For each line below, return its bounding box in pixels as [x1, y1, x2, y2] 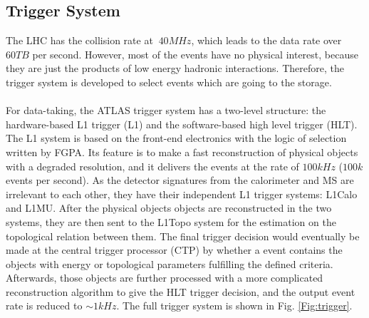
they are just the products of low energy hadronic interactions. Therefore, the [6, 61, 344, 76]
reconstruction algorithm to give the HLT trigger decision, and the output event [6, 284, 355, 299]
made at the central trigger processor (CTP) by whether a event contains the [6, 242, 343, 257]
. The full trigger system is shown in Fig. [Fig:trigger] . [116, 298, 353, 313]
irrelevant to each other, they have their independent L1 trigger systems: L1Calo [6, 186, 358, 201]
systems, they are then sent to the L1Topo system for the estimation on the [6, 214, 336, 229]
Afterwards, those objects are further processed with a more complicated [6, 270, 323, 285]
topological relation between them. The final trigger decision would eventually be [6, 228, 360, 243]
